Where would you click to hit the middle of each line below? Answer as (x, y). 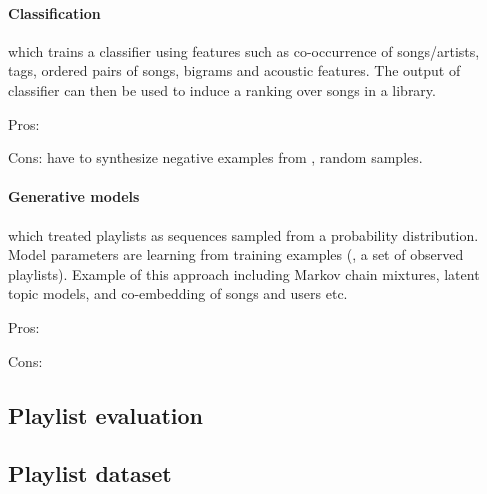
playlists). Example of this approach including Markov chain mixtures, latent (244, 273)
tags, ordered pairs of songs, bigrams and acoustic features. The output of (234, 70)
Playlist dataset (90, 473)
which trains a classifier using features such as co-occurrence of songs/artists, (244, 50)
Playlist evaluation (106, 414)
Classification (54, 12)
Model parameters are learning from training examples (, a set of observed (236, 254)
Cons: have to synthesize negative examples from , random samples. (215, 157)
